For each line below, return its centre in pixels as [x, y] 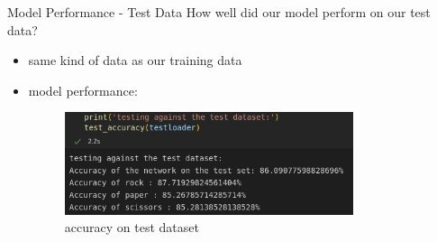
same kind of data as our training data [135, 60]
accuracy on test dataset [132, 227]
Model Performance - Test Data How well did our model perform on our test [219, 12]
